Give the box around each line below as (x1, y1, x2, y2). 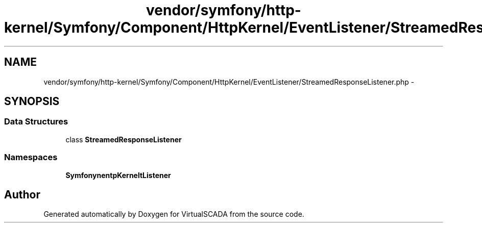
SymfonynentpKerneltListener (65, 170, 171, 180)
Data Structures (4, 116, 68, 127)
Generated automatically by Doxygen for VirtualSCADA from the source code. (43, 210, 304, 219)
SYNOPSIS (4, 95, 60, 108)
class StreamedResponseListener (65, 135, 182, 144)
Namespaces (4, 152, 58, 163)
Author (4, 188, 40, 201)
